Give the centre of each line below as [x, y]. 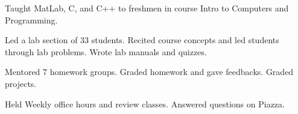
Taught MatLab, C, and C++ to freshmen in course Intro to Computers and [147, 8]
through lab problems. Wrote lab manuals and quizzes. [106, 51]
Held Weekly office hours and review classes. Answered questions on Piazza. [145, 103]
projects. [21, 83]
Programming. [31, 19]
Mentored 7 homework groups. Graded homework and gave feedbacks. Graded [149, 72]
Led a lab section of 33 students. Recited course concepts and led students [142, 40]
